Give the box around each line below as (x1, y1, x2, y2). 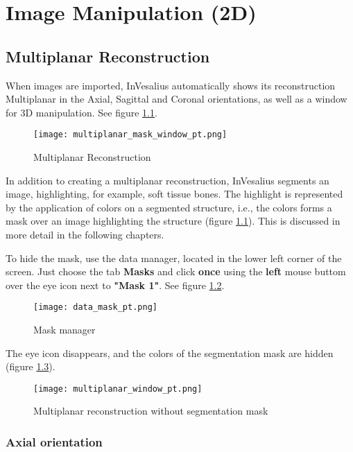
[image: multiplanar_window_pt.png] (33, 383, 203, 394)
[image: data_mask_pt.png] (33, 302, 157, 313)
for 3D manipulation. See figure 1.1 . (6, 105, 157, 119)
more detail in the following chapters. (6, 227, 164, 241)
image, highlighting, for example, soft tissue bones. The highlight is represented (6, 186, 343, 201)
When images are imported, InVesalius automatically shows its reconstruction (6, 78, 336, 92)
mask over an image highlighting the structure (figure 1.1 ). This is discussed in (6, 214, 341, 228)
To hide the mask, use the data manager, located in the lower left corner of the (6, 250, 342, 265)
